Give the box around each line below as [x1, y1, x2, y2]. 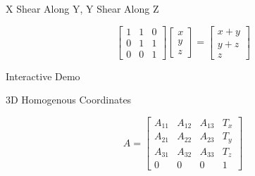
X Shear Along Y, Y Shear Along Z [6, 1, 159, 15]
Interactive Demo [6, 68, 80, 83]
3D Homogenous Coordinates [6, 92, 132, 107]
